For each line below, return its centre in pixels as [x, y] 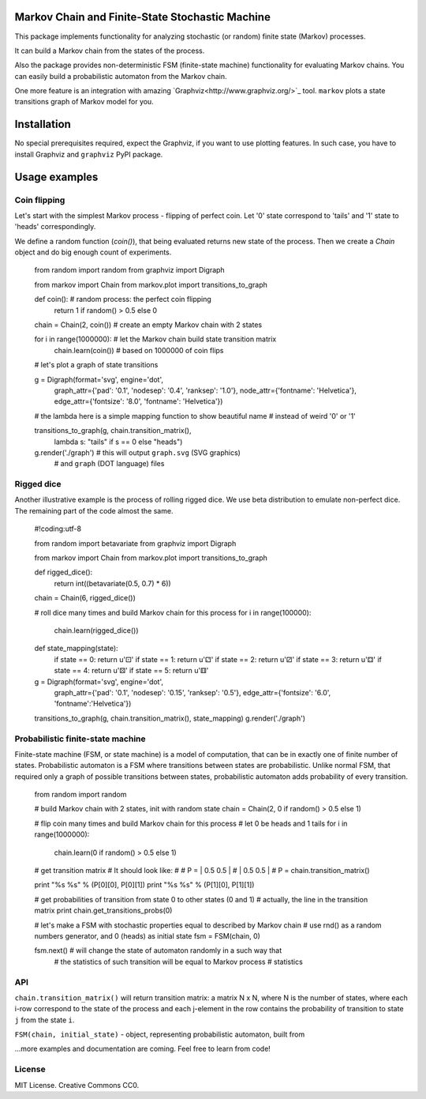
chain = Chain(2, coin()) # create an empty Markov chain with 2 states [148, 325]
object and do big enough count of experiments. [93, 252]
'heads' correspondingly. [55, 227]
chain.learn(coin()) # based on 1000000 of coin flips [139, 350]
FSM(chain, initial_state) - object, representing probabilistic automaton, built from [160, 1034]
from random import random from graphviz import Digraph [129, 270]
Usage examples [56, 177]
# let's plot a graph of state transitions [96, 365]
